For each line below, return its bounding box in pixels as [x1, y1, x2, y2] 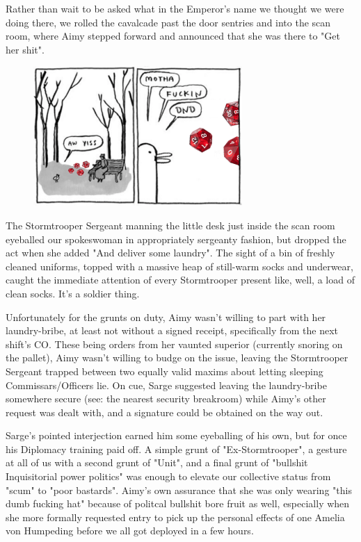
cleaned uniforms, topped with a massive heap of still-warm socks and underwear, [6, 258, 353, 273]
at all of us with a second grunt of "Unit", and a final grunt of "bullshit [6, 455, 308, 470]
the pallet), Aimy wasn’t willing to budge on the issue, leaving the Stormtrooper [6, 350, 348, 365]
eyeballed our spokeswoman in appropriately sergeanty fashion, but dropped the [6, 231, 346, 246]
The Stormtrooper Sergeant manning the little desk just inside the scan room [6, 217, 335, 232]
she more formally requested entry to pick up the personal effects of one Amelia [6, 509, 345, 524]
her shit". [6, 42, 45, 56]
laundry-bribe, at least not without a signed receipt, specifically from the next [6, 323, 338, 338]
